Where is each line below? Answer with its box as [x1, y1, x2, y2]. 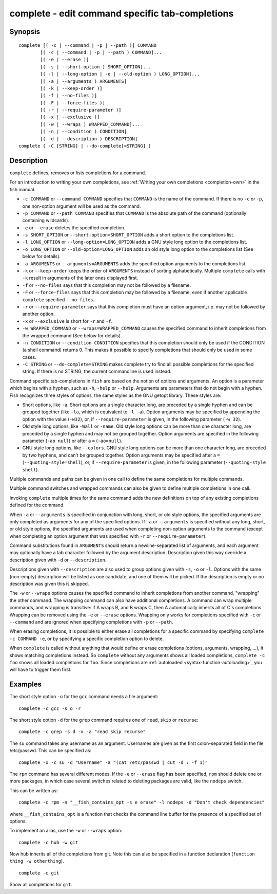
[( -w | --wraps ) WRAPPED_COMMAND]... [40, 121, 141, 127]
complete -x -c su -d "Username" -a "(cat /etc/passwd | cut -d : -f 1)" [18, 759, 208, 765]
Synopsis [9, 27, 41, 36]
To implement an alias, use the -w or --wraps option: [9, 828, 123, 834]
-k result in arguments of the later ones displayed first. [22, 275, 138, 281]
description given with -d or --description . [9, 557, 107, 563]
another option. [22, 311, 55, 317]
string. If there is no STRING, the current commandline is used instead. [22, 368, 172, 375]
